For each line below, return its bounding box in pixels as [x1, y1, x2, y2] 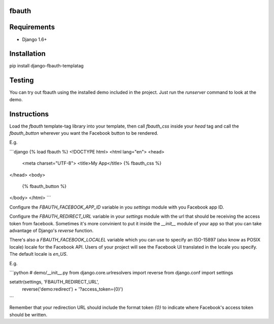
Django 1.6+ [22, 36, 47, 43]
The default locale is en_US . [9, 251, 68, 257]
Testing [9, 76, 34, 85]
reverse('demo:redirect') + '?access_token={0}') [22, 286, 123, 292]
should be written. [9, 311, 48, 317]
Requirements [9, 23, 55, 31]
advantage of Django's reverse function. [9, 227, 94, 233]
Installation [9, 50, 46, 58]
